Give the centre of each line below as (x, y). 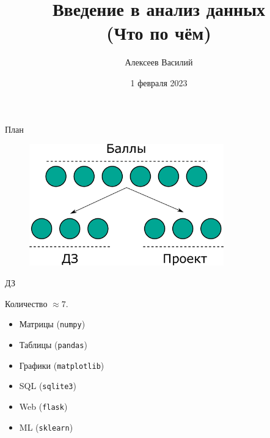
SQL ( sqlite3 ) (48, 386)
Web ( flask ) (43, 406)
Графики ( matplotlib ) (62, 365)
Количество (26, 303)
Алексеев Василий (159, 62)
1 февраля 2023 (159, 82)
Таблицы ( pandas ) (53, 344)
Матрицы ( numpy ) (52, 324)
